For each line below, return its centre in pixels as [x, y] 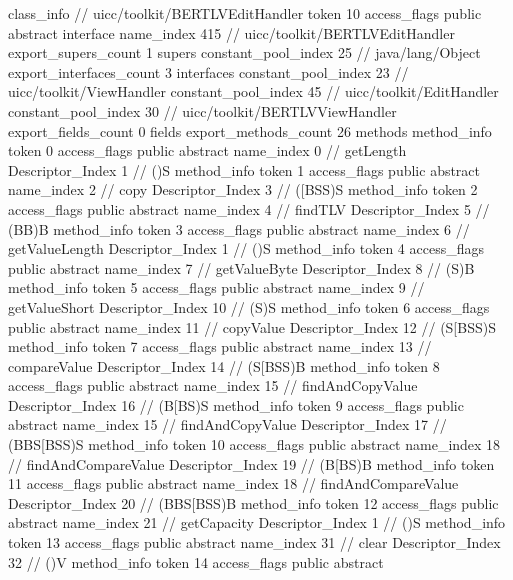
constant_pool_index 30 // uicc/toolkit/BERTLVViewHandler [202, 110]
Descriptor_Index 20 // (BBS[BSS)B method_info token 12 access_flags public [253, 502]
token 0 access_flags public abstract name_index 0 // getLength [207, 150]
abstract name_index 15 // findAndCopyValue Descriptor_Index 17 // [227, 424]
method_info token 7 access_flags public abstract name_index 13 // [220, 346]
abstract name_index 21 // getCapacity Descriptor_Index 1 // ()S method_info [257, 522]
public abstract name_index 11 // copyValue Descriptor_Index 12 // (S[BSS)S [252, 326]
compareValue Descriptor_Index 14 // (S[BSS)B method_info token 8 [224, 365]
